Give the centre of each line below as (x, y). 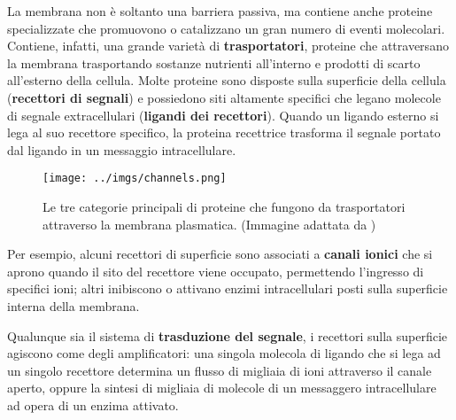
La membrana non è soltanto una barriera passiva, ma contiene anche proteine (220, 11)
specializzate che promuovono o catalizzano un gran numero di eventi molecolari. (226, 28)
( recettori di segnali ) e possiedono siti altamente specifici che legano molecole (224, 97)
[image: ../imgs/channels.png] (135, 179)
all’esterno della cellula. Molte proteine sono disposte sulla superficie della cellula (227, 80)
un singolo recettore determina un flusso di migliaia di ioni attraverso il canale (220, 370)
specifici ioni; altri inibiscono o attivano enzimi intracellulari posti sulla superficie (228, 288)
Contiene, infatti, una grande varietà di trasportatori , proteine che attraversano (228, 46)
